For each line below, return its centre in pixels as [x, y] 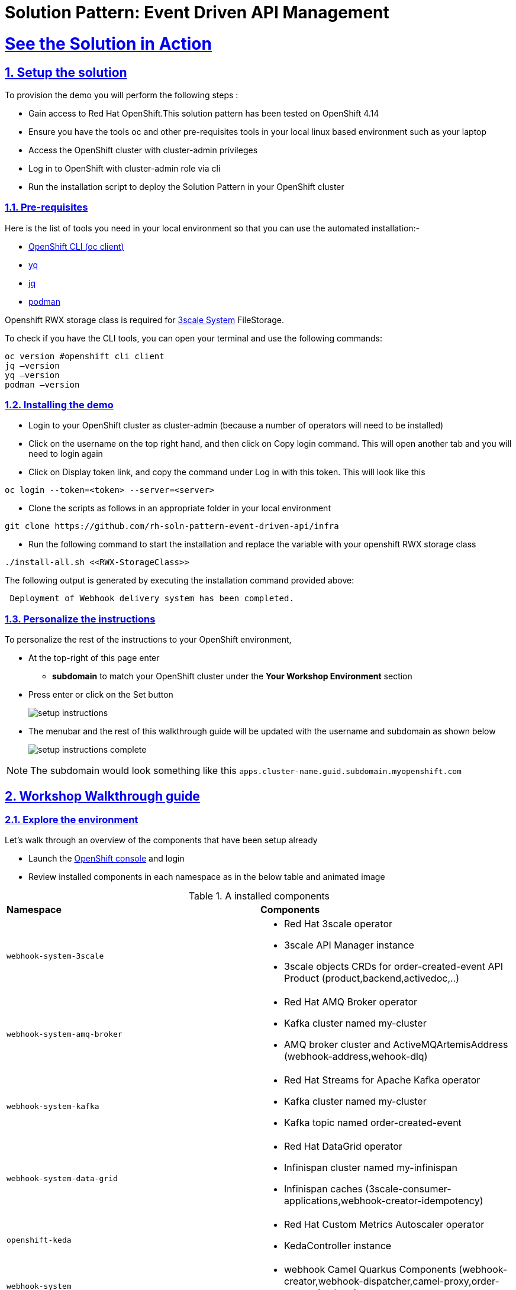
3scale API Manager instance [349, 945]
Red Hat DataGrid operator [343, 1147]
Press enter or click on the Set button [101, 695]
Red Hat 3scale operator [338, 924]
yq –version [32, 375]
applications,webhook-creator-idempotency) [384, 1201]
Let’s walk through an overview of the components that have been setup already [161, 840]
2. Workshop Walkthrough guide [102, 796]
